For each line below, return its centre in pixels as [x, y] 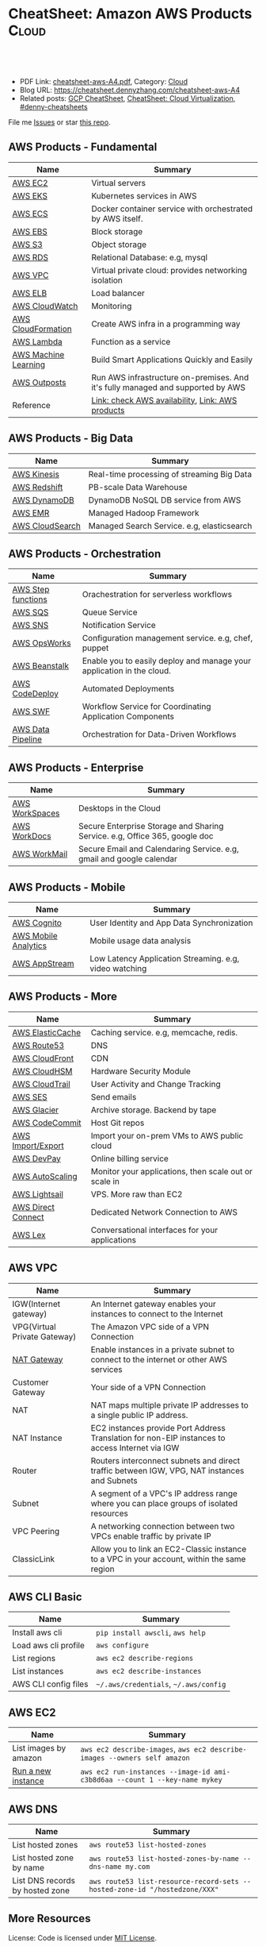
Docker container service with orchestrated [172, 209]
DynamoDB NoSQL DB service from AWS [165, 499]
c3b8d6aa [97, 1780]
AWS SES [30, 1096]
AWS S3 [28, 245]
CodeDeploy [36, 694]
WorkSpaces [36, 813]
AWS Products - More [63, 997]
